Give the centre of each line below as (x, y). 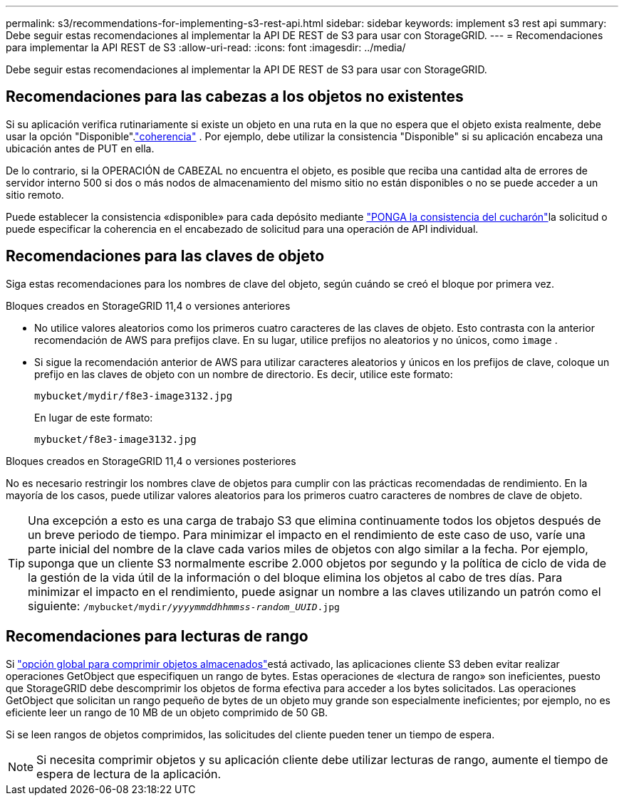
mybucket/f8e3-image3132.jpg (115, 439)
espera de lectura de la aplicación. (129, 774)
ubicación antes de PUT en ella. (80, 148)
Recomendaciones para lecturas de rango (157, 637)
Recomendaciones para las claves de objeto (165, 256)
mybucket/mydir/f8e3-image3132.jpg (134, 396)
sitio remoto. (35, 194)
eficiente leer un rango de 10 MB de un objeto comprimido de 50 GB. (167, 712)
